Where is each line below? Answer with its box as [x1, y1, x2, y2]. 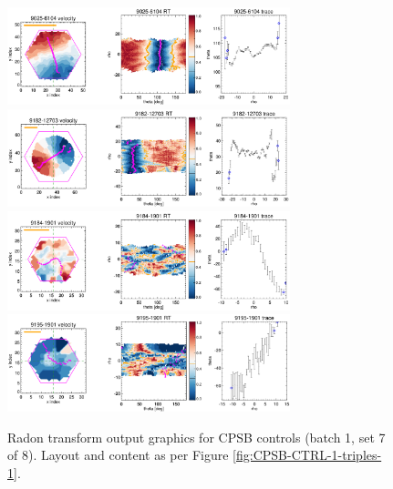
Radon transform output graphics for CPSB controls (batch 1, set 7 [7, 427, 386, 446]
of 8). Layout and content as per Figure [7, 445, 229, 464]
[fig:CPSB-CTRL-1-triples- [233, 445, 382, 464]
